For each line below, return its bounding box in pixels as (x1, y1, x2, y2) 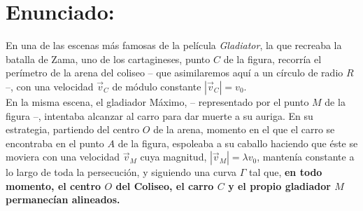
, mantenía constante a (257, 149, 355, 164)
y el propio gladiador (228, 178, 331, 193)
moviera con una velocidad (6, 149, 120, 164)
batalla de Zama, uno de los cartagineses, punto (6, 51, 211, 66)
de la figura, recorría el (223, 51, 322, 66)
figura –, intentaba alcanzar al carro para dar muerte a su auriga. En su (6, 108, 313, 123)
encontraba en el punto (6, 135, 104, 150)
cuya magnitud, (140, 149, 207, 164)
